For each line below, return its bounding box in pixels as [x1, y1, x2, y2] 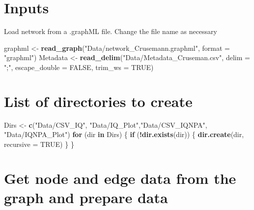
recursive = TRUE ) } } [4, 139, 74, 149]
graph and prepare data [4, 187, 168, 207]
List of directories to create [4, 91, 193, 111]
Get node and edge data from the [4, 168, 236, 188]
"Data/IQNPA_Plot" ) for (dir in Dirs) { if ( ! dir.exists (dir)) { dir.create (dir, [4, 129, 244, 140]
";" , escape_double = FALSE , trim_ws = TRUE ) [4, 62, 154, 72]
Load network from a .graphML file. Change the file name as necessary [4, 26, 217, 36]
